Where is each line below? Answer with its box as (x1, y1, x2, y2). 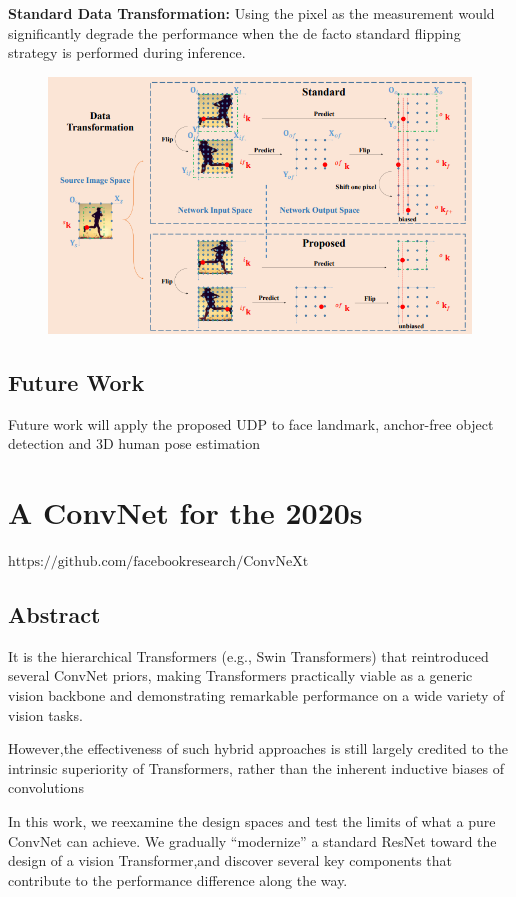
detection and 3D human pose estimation (8, 433, 260, 454)
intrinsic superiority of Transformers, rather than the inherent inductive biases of (8, 757, 504, 778)
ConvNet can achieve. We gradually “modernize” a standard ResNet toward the (8, 830, 497, 851)
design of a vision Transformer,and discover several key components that (8, 850, 452, 871)
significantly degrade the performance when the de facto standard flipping (8, 22, 461, 43)
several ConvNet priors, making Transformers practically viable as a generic (8, 665, 473, 686)
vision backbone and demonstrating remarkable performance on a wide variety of (8, 685, 505, 706)
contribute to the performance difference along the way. (8, 869, 348, 890)
